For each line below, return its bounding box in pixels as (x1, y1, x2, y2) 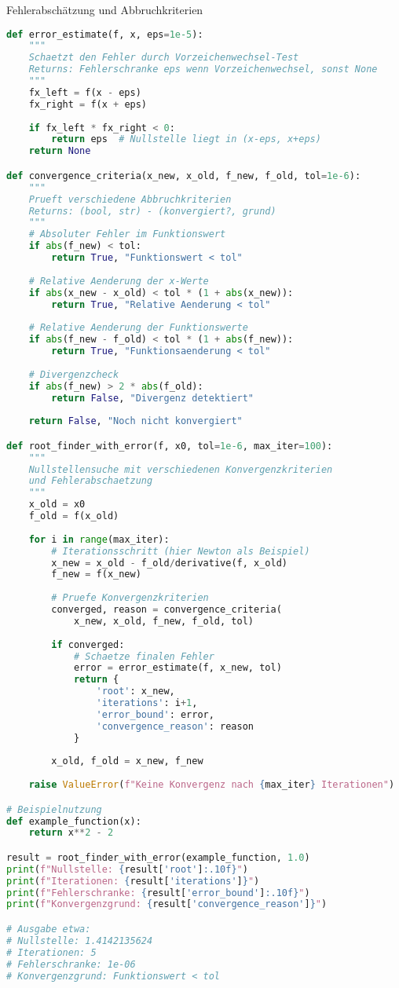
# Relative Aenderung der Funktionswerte (28, 322, 248, 334)
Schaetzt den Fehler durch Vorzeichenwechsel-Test (28, 52, 299, 64)
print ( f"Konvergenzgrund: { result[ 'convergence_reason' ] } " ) (6, 898, 328, 910)
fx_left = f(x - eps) (28, 86, 141, 98)
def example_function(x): (6, 815, 141, 827)
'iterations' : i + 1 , (96, 697, 198, 709)
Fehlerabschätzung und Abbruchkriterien (6, 2, 203, 17)
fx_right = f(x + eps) (28, 98, 148, 110)
